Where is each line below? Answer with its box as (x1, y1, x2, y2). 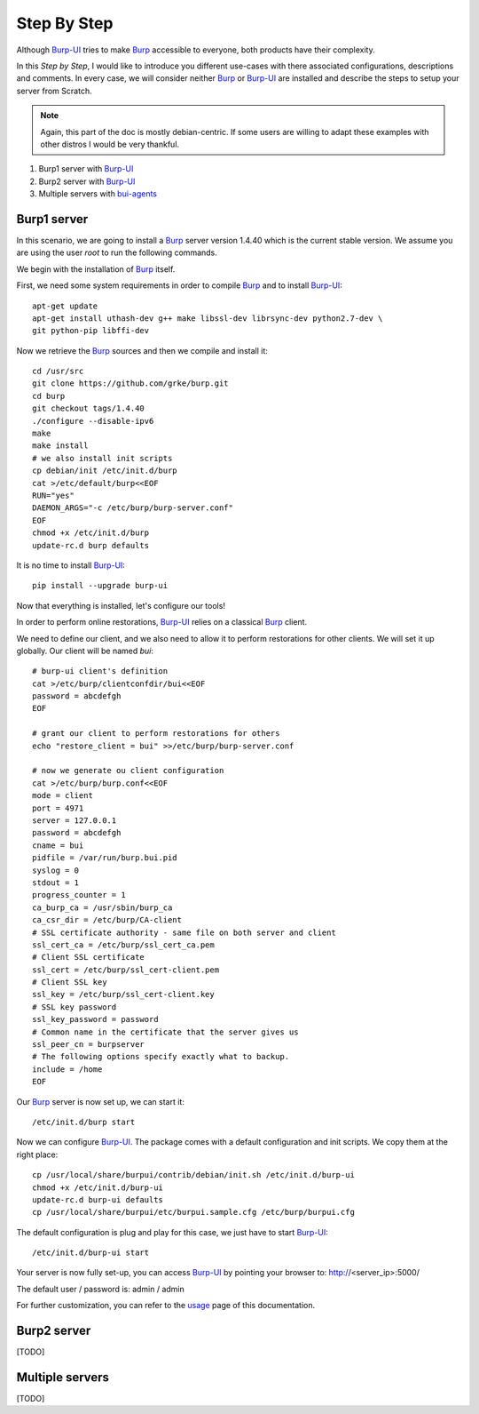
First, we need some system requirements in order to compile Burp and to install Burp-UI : (16, 280, 343, 291)
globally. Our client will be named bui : (16, 645, 154, 656)
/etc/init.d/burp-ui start (32, 1248, 150, 1258)
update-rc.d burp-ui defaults (32, 1194, 164, 1204)
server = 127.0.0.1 (32, 815, 117, 826)
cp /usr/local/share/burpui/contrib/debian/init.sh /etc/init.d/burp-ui (32, 1170, 355, 1180)
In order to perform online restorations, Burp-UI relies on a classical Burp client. (16, 617, 308, 627)
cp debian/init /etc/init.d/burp (32, 466, 177, 475)
